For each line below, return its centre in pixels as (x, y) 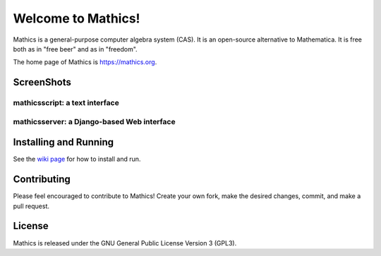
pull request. (31, 206)
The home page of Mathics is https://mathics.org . (85, 62)
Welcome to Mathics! (77, 18)
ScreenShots (42, 82)
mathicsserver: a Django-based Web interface (94, 121)
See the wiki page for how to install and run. (77, 159)
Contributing (42, 179)
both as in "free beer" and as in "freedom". (75, 49)
